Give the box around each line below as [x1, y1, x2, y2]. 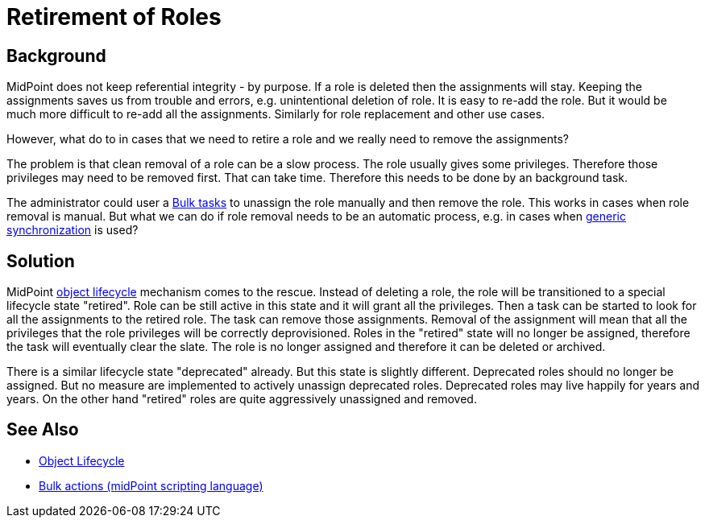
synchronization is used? [6, 223, 139, 237]
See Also [6, 419, 79, 440]
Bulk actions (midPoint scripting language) [39, 478, 263, 493]
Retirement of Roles [6, 3, 222, 31]
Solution [6, 250, 75, 271]
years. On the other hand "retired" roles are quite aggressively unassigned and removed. [6, 392, 477, 406]
